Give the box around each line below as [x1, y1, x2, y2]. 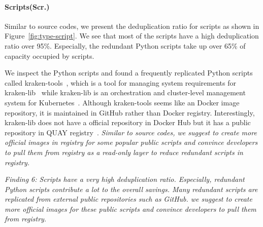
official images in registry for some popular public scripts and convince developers [5, 137, 258, 147]
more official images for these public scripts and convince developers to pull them [5, 203, 256, 214]
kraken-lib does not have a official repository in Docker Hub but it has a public [5, 117, 251, 128]
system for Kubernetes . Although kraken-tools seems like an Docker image [5, 97, 240, 107]
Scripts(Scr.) [5, 1, 50, 12]
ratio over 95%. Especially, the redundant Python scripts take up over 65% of [5, 40, 246, 51]
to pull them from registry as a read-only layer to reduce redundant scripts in [5, 146, 243, 157]
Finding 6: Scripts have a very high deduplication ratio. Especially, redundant [5, 174, 245, 184]
